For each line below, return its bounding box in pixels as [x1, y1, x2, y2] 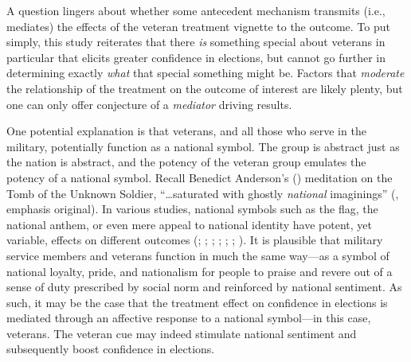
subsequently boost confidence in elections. [6, 341, 215, 357]
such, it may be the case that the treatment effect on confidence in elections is [6, 294, 388, 310]
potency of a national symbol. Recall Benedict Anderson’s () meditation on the [6, 169, 393, 185]
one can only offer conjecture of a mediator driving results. [6, 95, 292, 112]
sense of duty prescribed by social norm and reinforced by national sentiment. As [6, 278, 402, 295]
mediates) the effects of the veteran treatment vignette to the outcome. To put [6, 18, 390, 34]
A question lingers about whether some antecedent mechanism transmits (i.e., [6, 2, 386, 18]
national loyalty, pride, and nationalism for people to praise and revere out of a [6, 263, 393, 279]
